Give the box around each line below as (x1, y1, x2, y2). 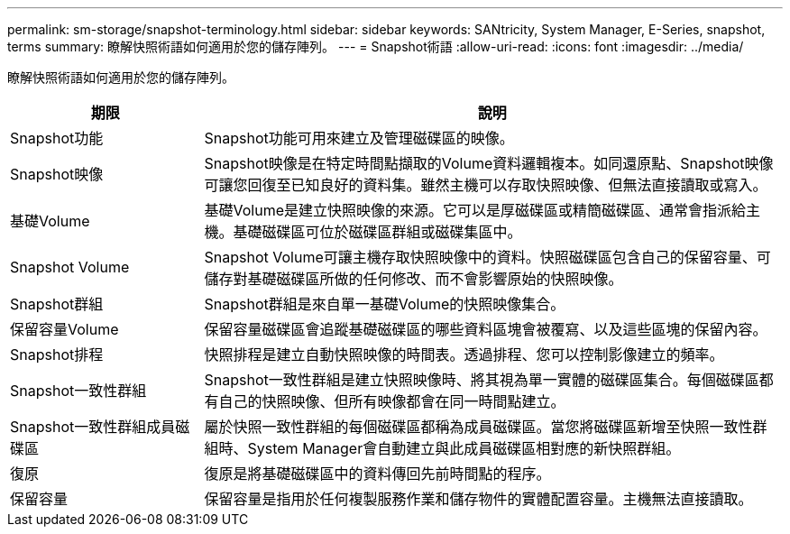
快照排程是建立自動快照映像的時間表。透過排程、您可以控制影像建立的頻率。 (204, 345, 724, 364)
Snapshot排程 (10, 345, 104, 364)
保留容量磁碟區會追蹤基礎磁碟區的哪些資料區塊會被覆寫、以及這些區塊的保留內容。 (204, 320, 767, 338)
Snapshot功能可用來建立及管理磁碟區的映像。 (204, 129, 514, 147)
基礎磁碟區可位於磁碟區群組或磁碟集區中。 (233, 223, 522, 241)
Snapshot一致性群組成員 (10, 418, 176, 436)
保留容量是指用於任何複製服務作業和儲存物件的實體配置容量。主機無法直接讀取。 (204, 490, 753, 508)
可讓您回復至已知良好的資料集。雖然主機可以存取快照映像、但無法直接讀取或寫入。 (204, 176, 767, 194)
